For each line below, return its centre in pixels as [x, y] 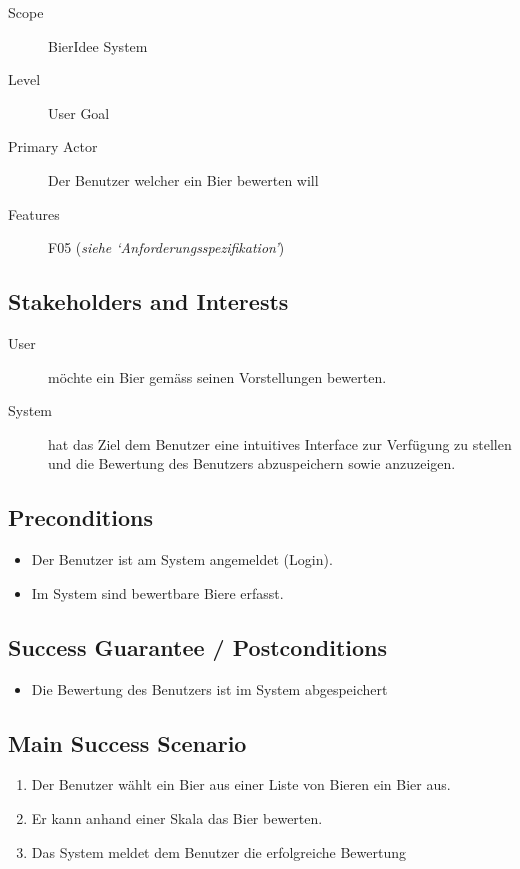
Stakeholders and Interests [148, 301]
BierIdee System [98, 45]
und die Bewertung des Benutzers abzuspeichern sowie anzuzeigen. [252, 463]
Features [34, 213]
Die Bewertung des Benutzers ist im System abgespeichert [209, 688]
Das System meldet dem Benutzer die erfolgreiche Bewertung [218, 851]
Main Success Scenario [127, 742]
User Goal [79, 112]
